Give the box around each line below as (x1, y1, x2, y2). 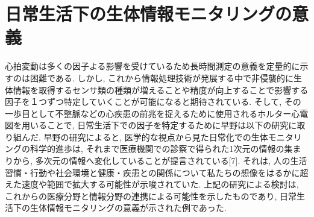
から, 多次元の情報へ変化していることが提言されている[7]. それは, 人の (13, 154, 290, 167)
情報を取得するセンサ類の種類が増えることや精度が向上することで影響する (13, 83, 309, 96)
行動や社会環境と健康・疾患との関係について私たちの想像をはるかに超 (30, 166, 309, 178)
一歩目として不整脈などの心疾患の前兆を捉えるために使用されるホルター (5, 107, 292, 119)
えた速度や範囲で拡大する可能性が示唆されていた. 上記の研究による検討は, (5, 178, 299, 190)
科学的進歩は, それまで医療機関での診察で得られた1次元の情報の (30, 142, 284, 155)
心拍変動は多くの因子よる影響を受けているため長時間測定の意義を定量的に (5, 60, 300, 72)
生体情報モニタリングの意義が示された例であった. (30, 201, 227, 214)
